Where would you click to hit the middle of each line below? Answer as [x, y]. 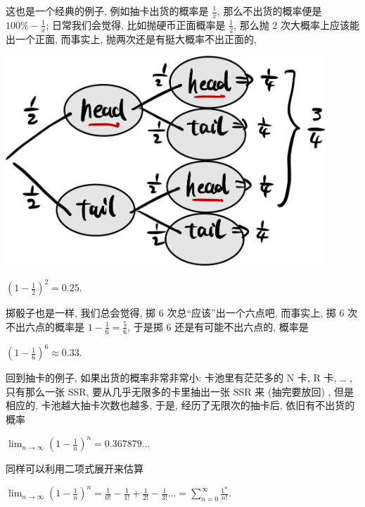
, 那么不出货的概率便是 [269, 11]
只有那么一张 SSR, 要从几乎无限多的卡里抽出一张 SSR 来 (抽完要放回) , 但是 [180, 391]
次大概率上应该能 [320, 24]
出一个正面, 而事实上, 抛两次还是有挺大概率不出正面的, [131, 38]
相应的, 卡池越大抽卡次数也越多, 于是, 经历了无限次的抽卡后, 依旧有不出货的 [180, 405]
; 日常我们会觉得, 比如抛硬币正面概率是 [136, 24]
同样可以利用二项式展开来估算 [75, 469]
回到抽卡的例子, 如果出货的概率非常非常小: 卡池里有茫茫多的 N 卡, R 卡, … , [179, 378]
